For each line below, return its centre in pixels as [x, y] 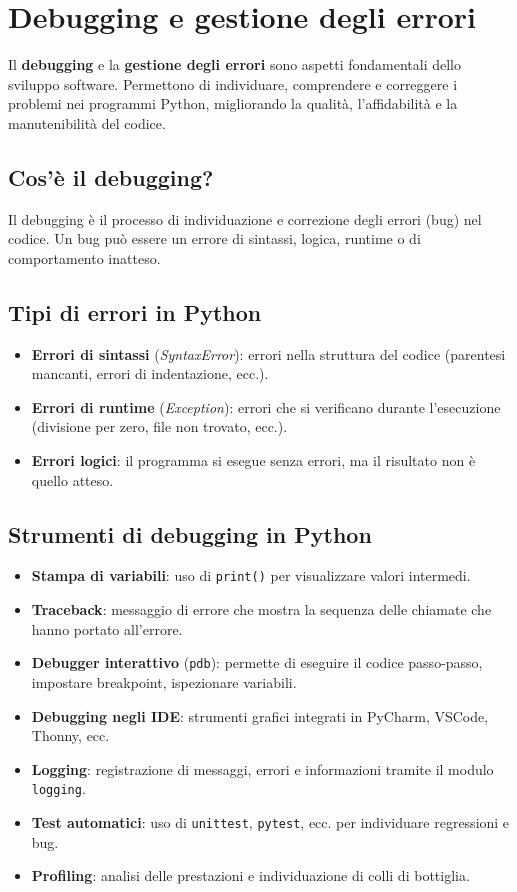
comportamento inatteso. [84, 257]
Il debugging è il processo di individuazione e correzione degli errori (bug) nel [245, 218]
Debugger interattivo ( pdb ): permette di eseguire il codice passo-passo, [257, 662]
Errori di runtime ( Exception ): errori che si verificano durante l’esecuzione [266, 406]
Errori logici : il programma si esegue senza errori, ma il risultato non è [253, 460]
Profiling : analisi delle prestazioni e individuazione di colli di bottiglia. [250, 875]
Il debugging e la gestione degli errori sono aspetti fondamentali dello [234, 64]
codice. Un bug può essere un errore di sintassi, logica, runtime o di [214, 238]
